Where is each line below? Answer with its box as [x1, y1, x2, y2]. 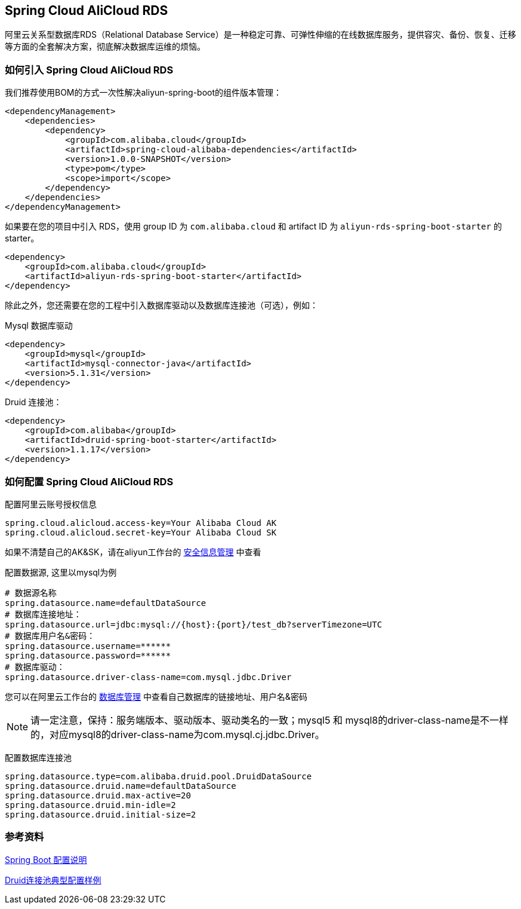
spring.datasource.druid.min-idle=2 [5, 800, 176, 810]
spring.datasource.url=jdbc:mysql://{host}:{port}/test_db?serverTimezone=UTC [5, 619, 383, 629]
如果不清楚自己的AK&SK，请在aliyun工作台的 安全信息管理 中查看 [5, 546, 261, 557]
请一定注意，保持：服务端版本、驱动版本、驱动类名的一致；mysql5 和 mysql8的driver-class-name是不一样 [30, 714, 508, 726]
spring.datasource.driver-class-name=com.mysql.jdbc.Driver [5, 672, 292, 682]
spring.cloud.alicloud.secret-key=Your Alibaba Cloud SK [5, 527, 277, 537]
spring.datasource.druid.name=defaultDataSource [5, 781, 236, 791]
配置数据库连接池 [5, 752, 72, 763]
